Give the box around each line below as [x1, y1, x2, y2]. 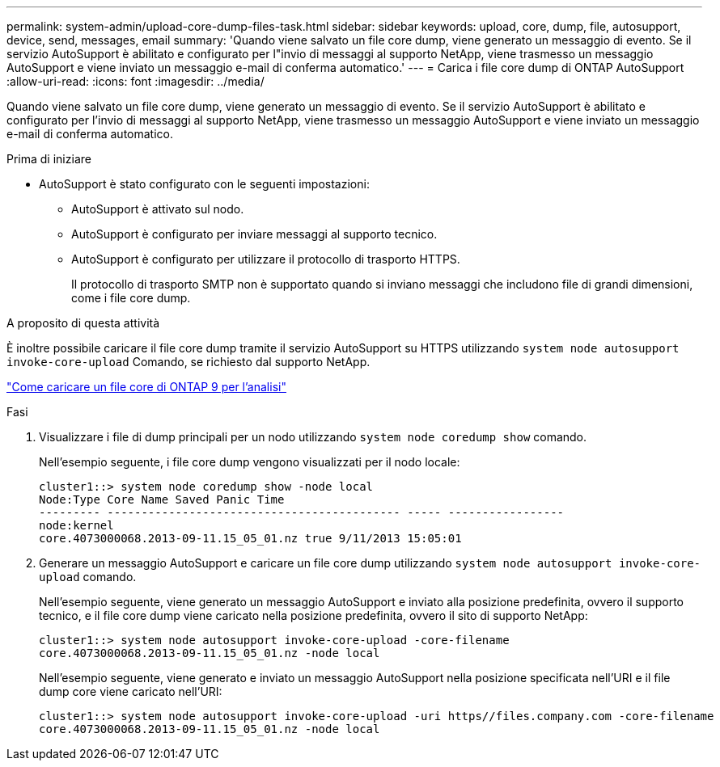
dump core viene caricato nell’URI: [39, 685, 222, 698]
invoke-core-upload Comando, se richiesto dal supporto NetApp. [6, 355, 371, 369]
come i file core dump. [71, 291, 191, 305]
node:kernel [39, 519, 114, 532]
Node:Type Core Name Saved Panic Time [39, 493, 285, 506]
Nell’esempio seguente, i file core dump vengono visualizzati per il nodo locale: [39, 455, 460, 469]
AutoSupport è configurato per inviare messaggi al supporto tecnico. [71, 227, 438, 241]
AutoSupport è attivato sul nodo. [71, 202, 244, 216]
